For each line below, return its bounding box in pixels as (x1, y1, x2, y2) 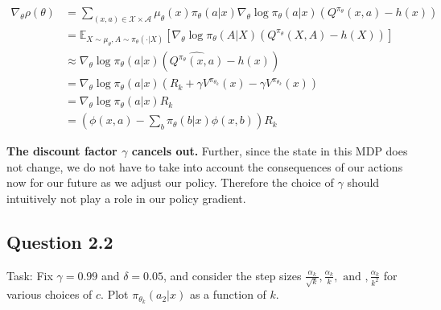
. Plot (101, 286, 129, 303)
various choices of (6, 286, 93, 303)
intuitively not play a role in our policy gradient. (6, 189, 246, 206)
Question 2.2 (6, 229, 113, 254)
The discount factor (6, 143, 117, 159)
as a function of (189, 286, 266, 303)
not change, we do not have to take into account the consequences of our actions (6, 158, 403, 175)
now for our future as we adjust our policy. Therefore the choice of (6, 174, 334, 191)
